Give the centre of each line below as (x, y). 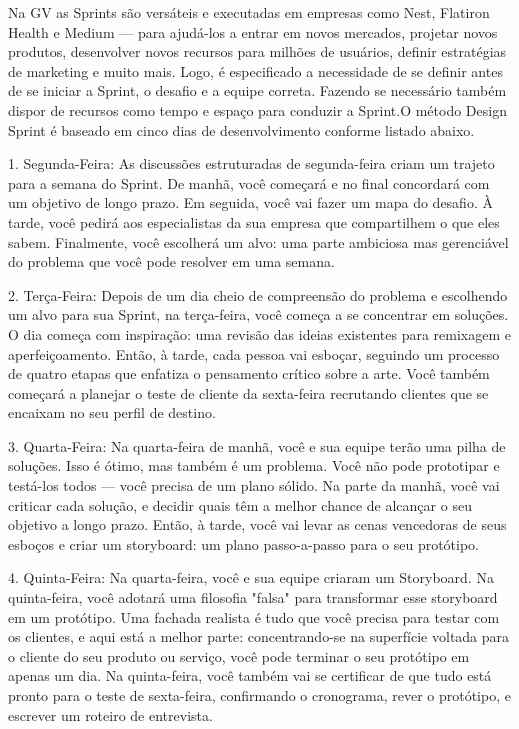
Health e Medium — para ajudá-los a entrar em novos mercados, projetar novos (253, 31)
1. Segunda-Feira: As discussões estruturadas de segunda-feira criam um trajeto (251, 163)
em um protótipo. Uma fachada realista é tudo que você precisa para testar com (254, 616)
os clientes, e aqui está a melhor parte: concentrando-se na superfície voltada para (259, 636)
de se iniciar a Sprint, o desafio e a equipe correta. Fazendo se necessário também (257, 90)
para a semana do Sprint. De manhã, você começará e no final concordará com (249, 182)
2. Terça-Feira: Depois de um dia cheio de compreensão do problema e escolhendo (258, 294)
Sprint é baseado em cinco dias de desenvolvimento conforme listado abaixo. (241, 129)
